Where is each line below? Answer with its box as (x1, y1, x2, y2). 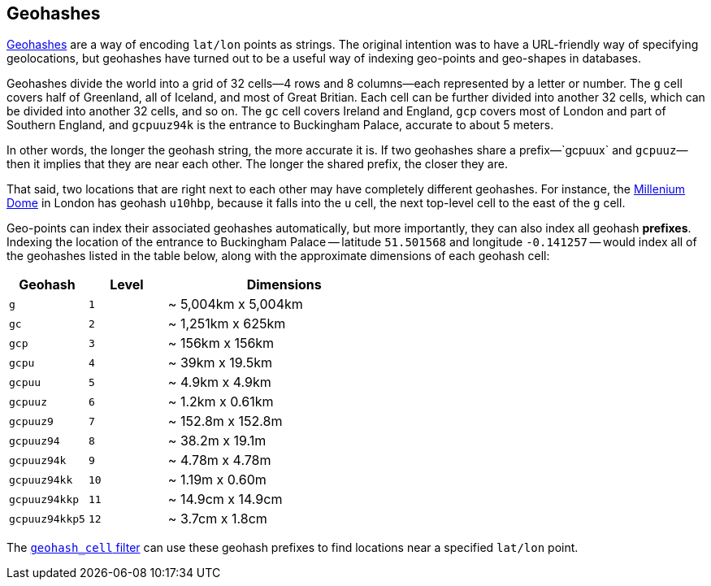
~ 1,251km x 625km (167, 315, 286, 332)
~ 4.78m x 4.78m (167, 452, 271, 469)
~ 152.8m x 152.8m (167, 413, 283, 430)
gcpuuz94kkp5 (9, 512, 85, 525)
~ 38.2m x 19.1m (167, 432, 267, 449)
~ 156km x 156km (167, 335, 275, 352)
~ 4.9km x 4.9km (167, 374, 271, 391)
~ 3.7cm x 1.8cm (167, 510, 267, 527)
